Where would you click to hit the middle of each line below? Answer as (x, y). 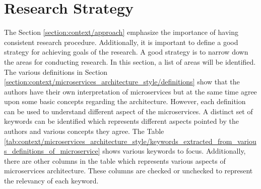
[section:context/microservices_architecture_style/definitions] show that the (122, 82)
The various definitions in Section (56, 72)
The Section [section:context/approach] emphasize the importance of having (121, 32)
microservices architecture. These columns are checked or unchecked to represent (128, 171)
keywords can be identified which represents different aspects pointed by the (122, 121)
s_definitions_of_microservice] (52, 151)
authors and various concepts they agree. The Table (84, 131)
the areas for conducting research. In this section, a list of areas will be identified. (130, 61)
